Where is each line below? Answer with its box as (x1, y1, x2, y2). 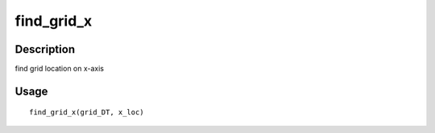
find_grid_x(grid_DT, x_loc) (29, 108, 144, 117)
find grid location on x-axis (14, 64, 105, 74)
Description (14, 42, 76, 56)
